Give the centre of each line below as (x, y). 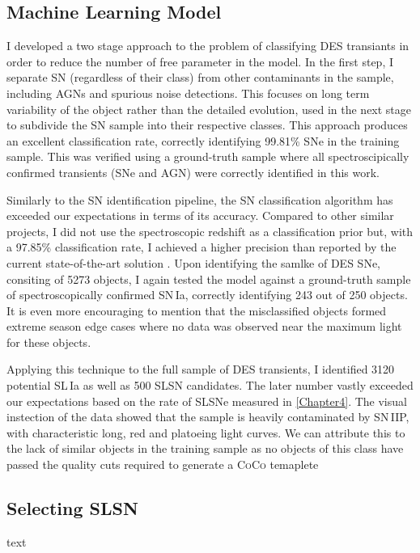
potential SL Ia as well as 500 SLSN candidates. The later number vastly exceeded (210, 385)
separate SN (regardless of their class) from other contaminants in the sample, (200, 77)
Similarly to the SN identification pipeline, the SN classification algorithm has (200, 199)
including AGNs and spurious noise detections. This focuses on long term (188, 93)
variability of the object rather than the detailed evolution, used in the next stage (209, 109)
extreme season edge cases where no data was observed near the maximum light (204, 326)
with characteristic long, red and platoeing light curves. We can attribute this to (206, 432)
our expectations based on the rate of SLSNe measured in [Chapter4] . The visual (207, 401)
